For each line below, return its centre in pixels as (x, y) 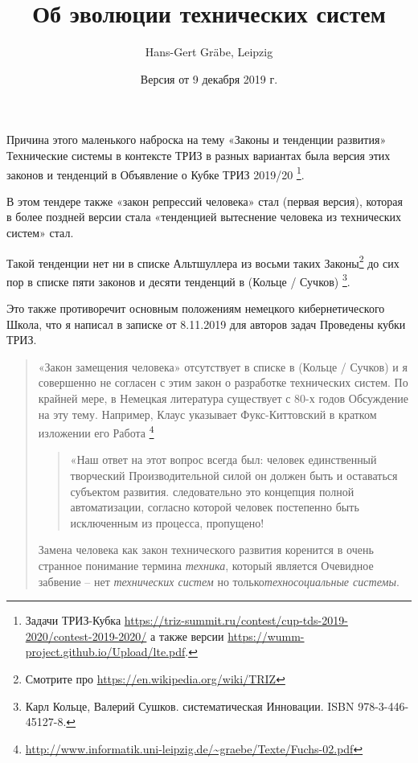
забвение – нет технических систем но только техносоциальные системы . (219, 581)
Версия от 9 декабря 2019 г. (209, 78)
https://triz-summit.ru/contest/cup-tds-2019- (236, 620)
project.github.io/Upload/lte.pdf (105, 652)
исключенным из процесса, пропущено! (167, 522)
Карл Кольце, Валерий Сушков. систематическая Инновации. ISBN (190, 706)
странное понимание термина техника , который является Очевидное (206, 565)
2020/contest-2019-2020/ (86, 636)
